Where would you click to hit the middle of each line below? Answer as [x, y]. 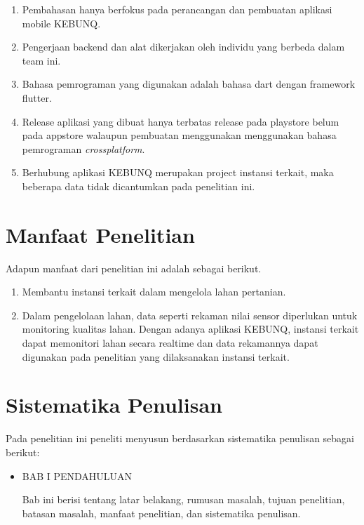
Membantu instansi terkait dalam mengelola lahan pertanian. [154, 292]
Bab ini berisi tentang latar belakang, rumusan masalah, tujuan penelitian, [183, 499]
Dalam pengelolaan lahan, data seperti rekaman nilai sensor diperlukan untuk [190, 315]
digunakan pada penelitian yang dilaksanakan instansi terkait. [156, 356]
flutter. [37, 97]
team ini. [41, 60]
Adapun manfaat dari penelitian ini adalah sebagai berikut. [134, 268]
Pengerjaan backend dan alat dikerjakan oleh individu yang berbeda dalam [183, 47]
